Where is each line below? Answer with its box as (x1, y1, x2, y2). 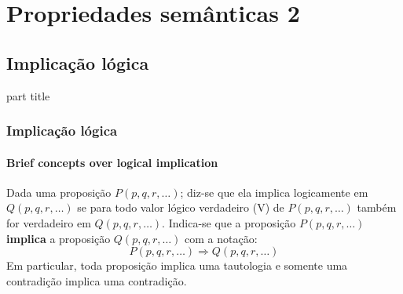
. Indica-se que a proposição (162, 215, 296, 230)
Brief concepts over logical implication (6, 154, 218, 170)
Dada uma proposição (6, 183, 112, 200)
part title (6, 87, 50, 103)
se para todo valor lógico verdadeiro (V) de (77, 199, 284, 216)
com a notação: (185, 230, 258, 246)
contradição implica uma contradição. (6, 272, 187, 289)
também (357, 199, 397, 216)
